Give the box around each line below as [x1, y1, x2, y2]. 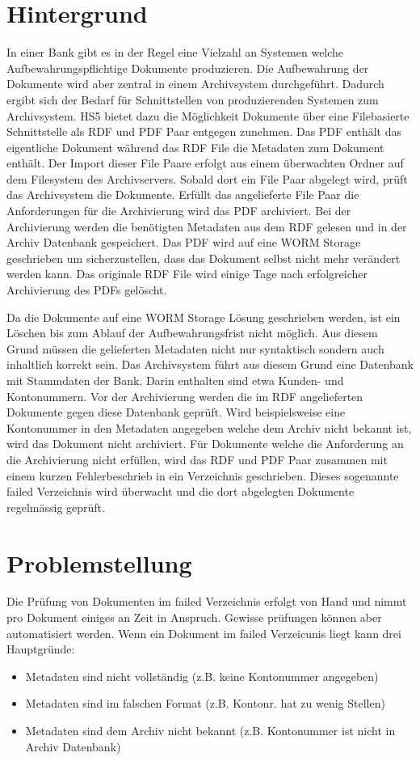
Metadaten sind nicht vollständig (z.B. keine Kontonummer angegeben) [25, 667, 379, 684]
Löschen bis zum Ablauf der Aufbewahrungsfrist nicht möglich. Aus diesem [6, 324, 378, 341]
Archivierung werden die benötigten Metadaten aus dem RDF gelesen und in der [6, 218, 407, 235]
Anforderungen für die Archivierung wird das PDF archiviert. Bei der [6, 202, 351, 219]
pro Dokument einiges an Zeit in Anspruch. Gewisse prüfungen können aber [6, 609, 382, 626]
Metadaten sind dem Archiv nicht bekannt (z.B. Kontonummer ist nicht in [25, 722, 396, 739]
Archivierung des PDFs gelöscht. [6, 281, 167, 298]
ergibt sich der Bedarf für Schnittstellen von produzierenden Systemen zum [6, 91, 379, 108]
